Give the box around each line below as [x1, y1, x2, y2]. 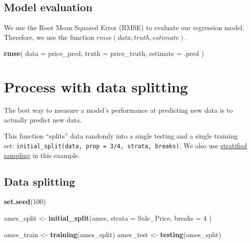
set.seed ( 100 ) [4, 196, 46, 207]
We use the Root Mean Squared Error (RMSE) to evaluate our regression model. [4, 22, 244, 33]
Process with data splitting [4, 77, 188, 97]
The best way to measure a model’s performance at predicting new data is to [4, 105, 233, 115]
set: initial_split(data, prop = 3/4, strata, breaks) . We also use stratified [4, 140, 247, 150]
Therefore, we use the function [4, 32, 94, 42]
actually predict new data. [4, 114, 82, 124]
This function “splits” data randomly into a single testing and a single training [4, 131, 238, 141]
